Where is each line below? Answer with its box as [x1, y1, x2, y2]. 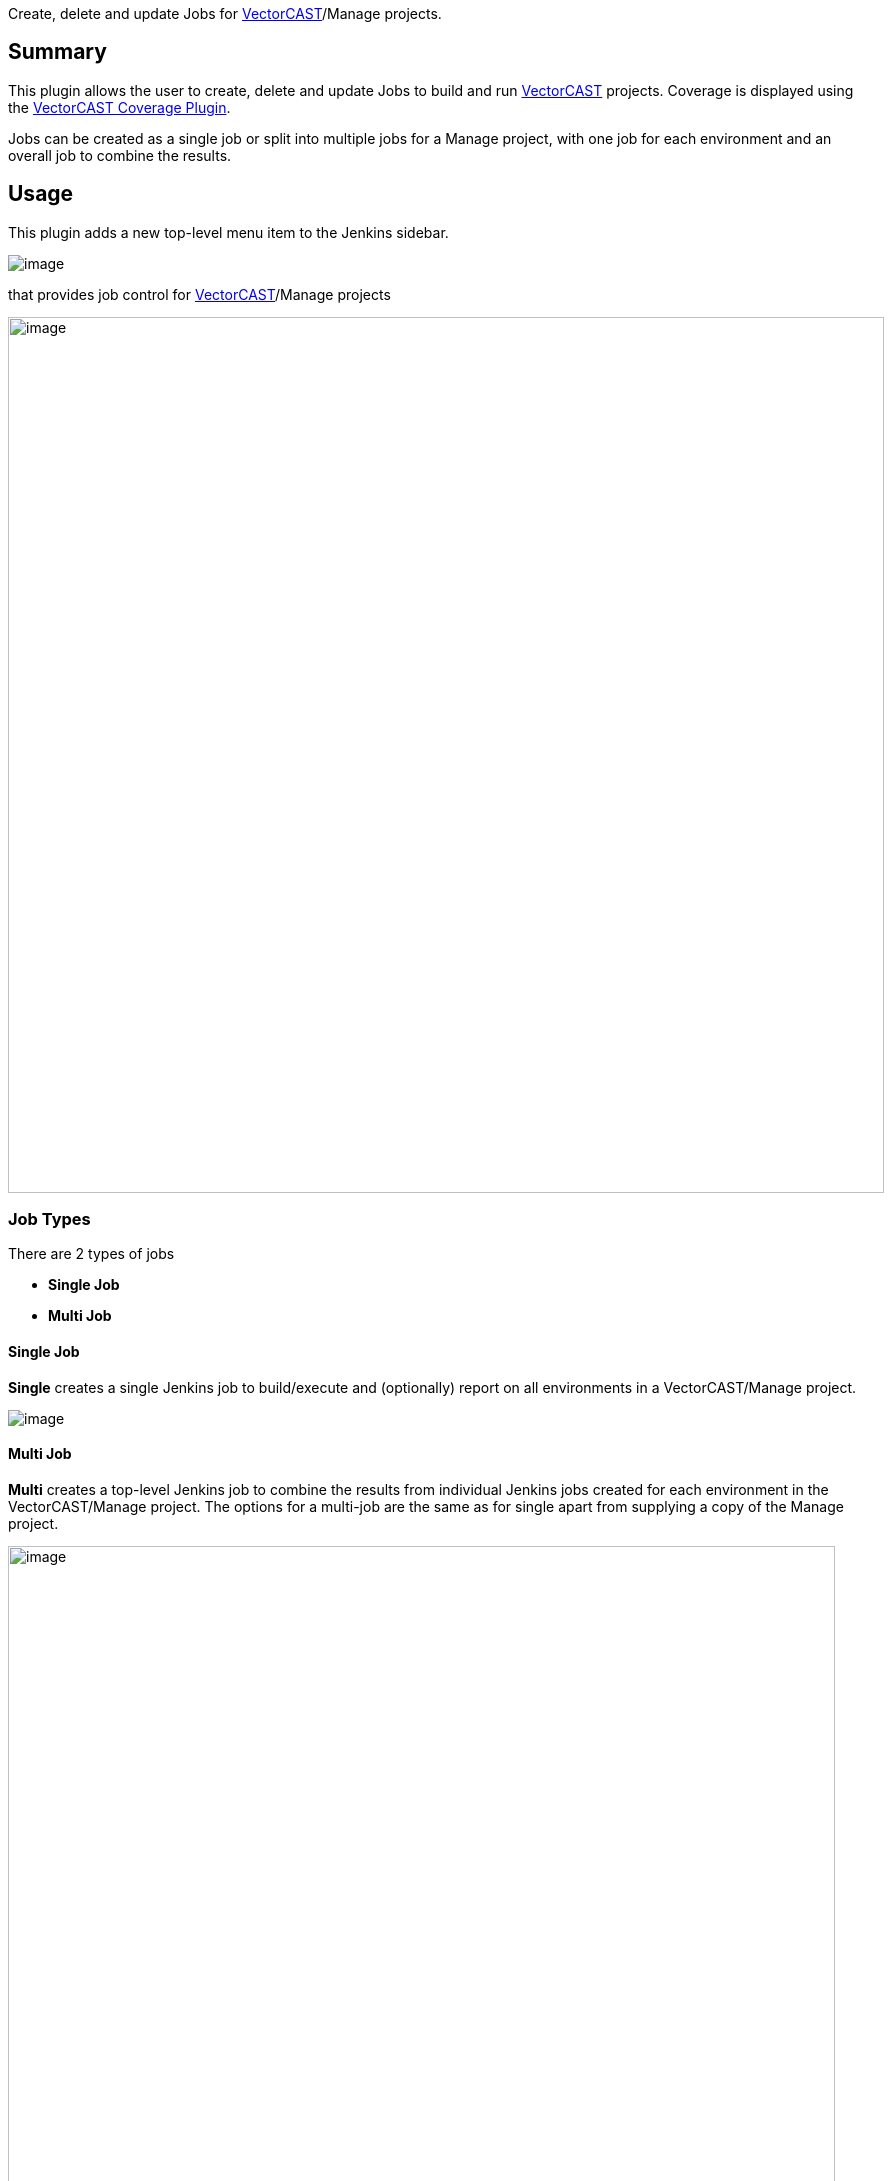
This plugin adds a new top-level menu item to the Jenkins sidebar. [8, 223, 449, 241]
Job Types [8, 1209, 91, 1230]
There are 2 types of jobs [8, 1245, 175, 1263]
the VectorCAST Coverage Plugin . [8, 98, 231, 116]
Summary [8, 39, 107, 65]
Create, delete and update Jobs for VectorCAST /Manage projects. [8, 5, 442, 22]
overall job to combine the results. [8, 146, 232, 164]
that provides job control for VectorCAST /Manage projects [8, 285, 391, 303]
